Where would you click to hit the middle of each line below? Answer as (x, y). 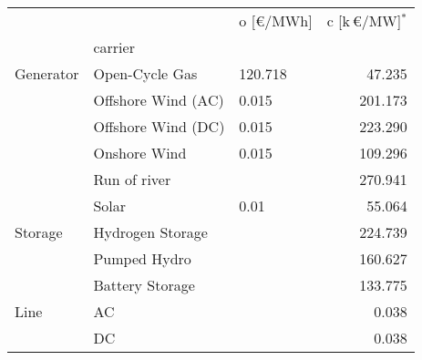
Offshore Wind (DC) (159, 126)
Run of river (132, 179)
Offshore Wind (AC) (159, 100)
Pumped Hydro (142, 258)
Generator (47, 73)
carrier (114, 47)
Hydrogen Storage (150, 232)
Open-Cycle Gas (145, 73)
